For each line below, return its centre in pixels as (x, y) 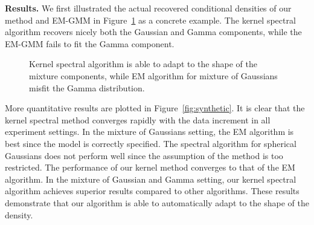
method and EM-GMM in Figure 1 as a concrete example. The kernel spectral (150, 20)
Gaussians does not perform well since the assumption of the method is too (144, 155)
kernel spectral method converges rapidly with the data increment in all (138, 119)
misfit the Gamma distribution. (87, 87)
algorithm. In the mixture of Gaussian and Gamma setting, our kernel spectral (151, 179)
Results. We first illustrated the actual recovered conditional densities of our (148, 8)
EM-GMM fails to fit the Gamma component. (90, 43)
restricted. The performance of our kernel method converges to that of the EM (150, 167)
